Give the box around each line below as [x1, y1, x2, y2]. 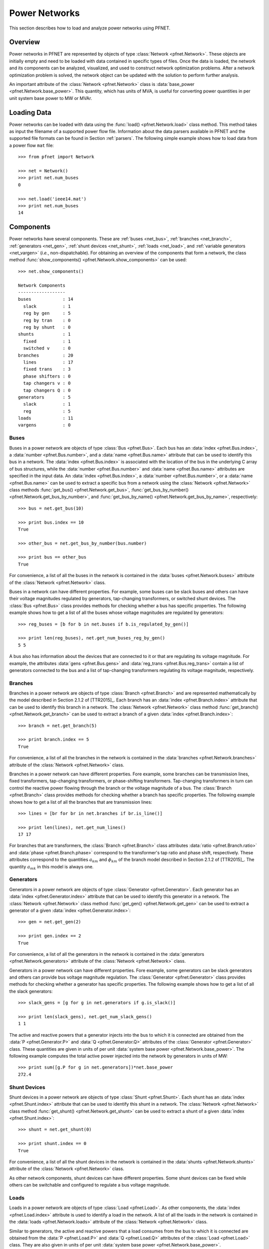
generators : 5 [18, 394, 71, 400]
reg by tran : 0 [23, 317, 71, 323]
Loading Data [9, 108, 52, 117]
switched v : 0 [23, 345, 71, 351]
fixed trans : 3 [23, 366, 71, 372]
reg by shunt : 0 [23, 324, 71, 330]
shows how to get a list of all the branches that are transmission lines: [9, 799, 152, 805]
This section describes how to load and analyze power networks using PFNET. [9, 25, 170, 31]
